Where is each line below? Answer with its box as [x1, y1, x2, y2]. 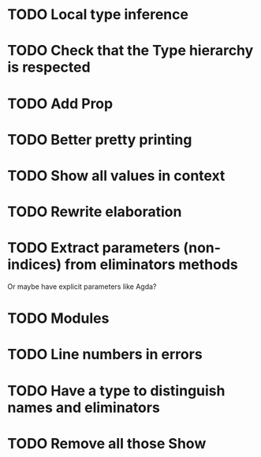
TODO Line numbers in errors [7, 346, 203, 364]
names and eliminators [7, 399, 161, 416]
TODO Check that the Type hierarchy [7, 42, 254, 60]
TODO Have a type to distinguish [7, 381, 226, 399]
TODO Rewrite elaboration [7, 203, 182, 221]
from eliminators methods [65, 256, 238, 274]
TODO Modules [7, 309, 110, 328]
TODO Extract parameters [7, 239, 181, 257]
